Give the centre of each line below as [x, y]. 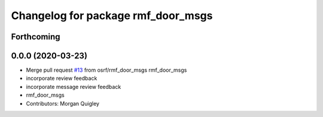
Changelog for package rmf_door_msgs [112, 16]
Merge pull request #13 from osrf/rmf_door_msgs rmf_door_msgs [106, 70]
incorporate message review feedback [74, 87]
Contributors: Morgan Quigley [63, 103]
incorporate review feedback [62, 78]
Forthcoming [36, 37]
